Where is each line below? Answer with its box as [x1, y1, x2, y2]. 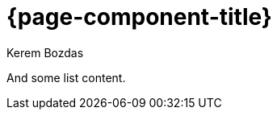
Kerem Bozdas [6, 45, 84, 60]
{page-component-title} [6, 3, 272, 31]
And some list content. [6, 70, 126, 85]
